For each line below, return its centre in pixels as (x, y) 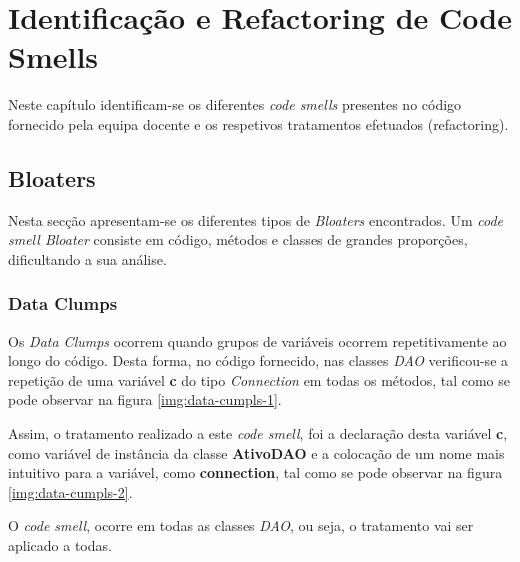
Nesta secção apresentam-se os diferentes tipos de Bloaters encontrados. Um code (256, 219)
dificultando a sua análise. (87, 258)
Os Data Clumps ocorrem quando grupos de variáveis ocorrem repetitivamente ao (257, 340)
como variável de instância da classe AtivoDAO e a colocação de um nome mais (256, 452)
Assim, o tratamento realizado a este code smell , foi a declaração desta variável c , (258, 433)
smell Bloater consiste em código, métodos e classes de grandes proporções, (238, 239)
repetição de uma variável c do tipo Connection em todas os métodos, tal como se (259, 379)
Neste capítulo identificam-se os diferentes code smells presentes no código (235, 104)
